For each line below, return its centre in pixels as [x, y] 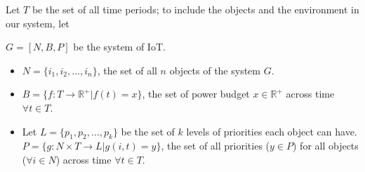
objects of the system [215, 70]
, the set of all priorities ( [215, 146]
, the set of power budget [196, 94]
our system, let [38, 23]
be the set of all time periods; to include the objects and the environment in [195, 9]
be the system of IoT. [119, 47]
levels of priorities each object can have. [272, 131]
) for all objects [325, 146]
